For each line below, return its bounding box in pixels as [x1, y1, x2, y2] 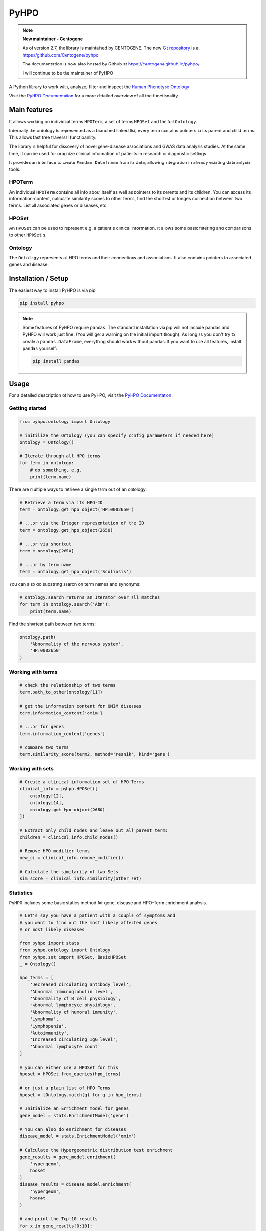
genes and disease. [9, 261, 49, 267]
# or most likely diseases [19, 927, 85, 933]
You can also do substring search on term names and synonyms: [9, 581, 141, 587]
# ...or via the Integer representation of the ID [19, 520, 145, 526]
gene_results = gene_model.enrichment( [19, 1154, 116, 1160]
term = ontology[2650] [19, 548, 74, 553]
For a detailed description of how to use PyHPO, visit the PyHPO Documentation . [9, 392, 173, 398]
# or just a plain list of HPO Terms [19, 1085, 111, 1091]
